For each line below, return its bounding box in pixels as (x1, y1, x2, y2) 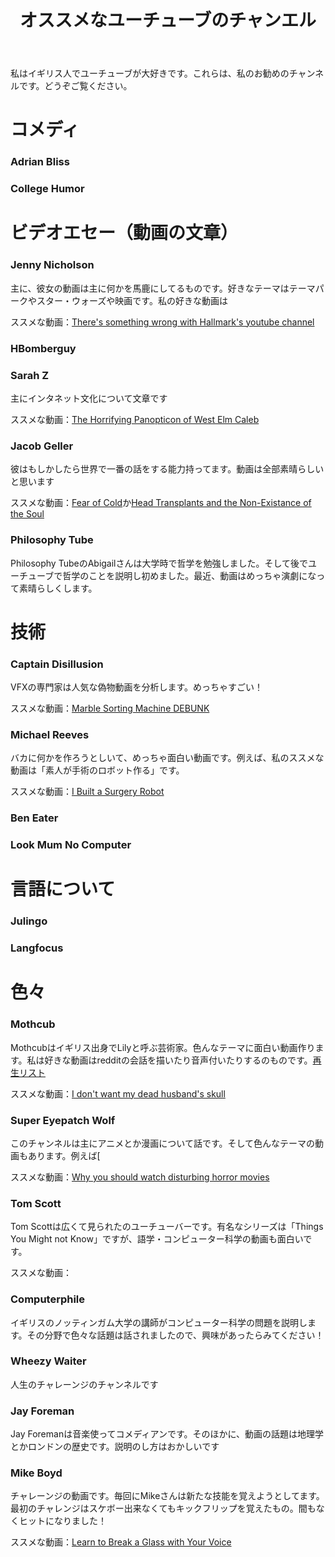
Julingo (10, 914, 48, 928)
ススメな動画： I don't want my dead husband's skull (10, 1087, 226, 1100)
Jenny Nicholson (10, 258, 95, 272)
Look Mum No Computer (10, 838, 132, 852)
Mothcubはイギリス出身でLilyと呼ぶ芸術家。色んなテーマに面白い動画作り (10, 1041, 316, 1053)
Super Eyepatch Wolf (10, 1113, 116, 1127)
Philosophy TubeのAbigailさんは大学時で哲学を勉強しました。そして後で (10, 557, 309, 569)
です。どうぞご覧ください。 (18, 80, 133, 92)
